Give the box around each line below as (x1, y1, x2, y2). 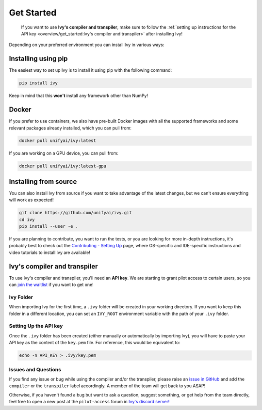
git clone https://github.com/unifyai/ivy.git (19, 210, 132, 216)
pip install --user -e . (19, 223, 79, 229)
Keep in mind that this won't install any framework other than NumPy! (9, 93, 148, 99)
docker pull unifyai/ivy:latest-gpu (19, 163, 107, 169)
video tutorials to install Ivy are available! (9, 250, 91, 255)
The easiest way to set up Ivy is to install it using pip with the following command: (9, 67, 172, 73)
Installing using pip (9, 55, 68, 63)
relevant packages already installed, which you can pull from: (9, 125, 132, 131)
